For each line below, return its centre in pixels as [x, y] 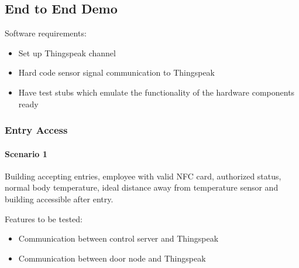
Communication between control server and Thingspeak [118, 238]
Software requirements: [46, 33]
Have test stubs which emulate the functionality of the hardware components [157, 92]
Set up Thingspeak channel [67, 52]
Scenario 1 [26, 153]
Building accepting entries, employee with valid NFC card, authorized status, [143, 176]
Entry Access [36, 130]
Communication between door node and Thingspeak [112, 258]
